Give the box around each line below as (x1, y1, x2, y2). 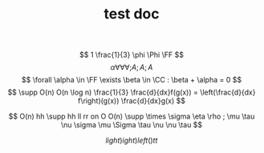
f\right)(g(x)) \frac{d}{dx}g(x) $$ (77, 96, 186, 106)
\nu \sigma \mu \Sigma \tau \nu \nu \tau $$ (60, 120, 203, 130)
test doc (104, 5, 160, 23)
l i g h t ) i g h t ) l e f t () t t (105, 135, 158, 145)
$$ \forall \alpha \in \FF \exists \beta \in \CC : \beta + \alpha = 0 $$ (21, 75, 242, 85)
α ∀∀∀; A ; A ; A (110, 62, 153, 72)
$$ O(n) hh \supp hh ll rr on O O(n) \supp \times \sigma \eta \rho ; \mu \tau (8, 111, 255, 121)
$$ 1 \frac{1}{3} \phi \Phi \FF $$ (79, 50, 184, 60)
